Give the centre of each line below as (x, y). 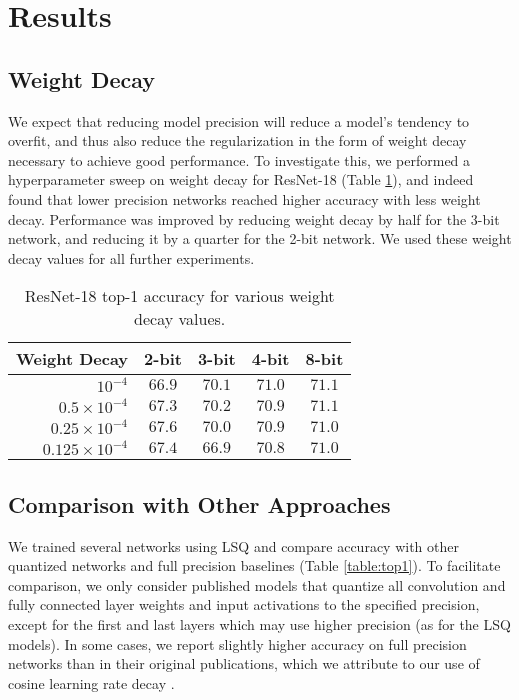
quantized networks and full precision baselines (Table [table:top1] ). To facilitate (254, 565)
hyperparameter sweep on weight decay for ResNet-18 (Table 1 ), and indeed (241, 179)
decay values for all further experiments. (131, 257)
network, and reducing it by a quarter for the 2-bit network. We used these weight (260, 238)
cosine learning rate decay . (91, 682)
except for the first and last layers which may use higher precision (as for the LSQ (259, 623)
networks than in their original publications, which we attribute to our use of (244, 663)
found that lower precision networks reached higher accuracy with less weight (244, 198)
